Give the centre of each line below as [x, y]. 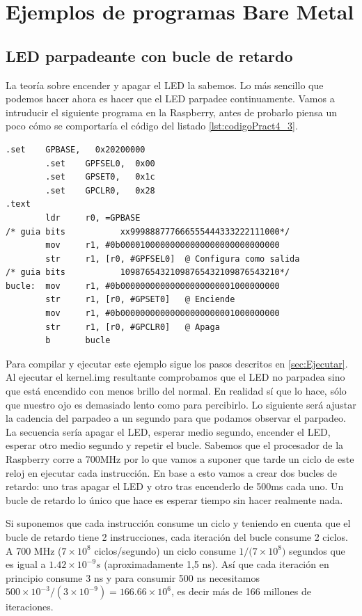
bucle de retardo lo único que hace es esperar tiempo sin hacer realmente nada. [174, 499]
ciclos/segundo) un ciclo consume [165, 550]
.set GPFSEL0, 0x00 [100, 163]
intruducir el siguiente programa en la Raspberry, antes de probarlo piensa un [172, 112]
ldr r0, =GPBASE [93, 218]
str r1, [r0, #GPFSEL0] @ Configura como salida [173, 259]
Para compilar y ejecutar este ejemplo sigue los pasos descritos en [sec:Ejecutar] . [177, 363]
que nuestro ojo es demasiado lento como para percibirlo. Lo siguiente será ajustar [181, 404]
